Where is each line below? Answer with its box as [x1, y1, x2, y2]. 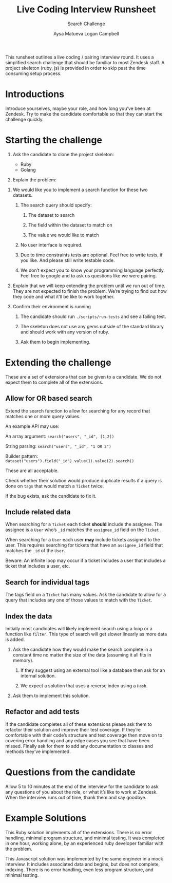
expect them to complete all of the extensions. [5, 379, 104, 385]
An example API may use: [5, 423, 60, 429]
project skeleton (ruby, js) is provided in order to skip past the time [5, 65, 146, 71]
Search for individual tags [5, 578, 90, 587]
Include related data [5, 508, 71, 516]
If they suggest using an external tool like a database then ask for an [20, 667, 165, 673]
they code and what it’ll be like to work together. [12, 293, 114, 299]
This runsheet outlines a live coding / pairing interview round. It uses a [5, 54, 154, 60]
